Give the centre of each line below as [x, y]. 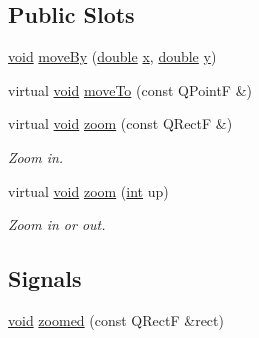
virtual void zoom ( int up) [88, 190]
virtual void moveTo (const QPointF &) [130, 89]
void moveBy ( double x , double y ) [112, 56]
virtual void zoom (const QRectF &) [120, 123]
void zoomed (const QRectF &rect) [116, 319]
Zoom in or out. [57, 224]
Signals [45, 278]
